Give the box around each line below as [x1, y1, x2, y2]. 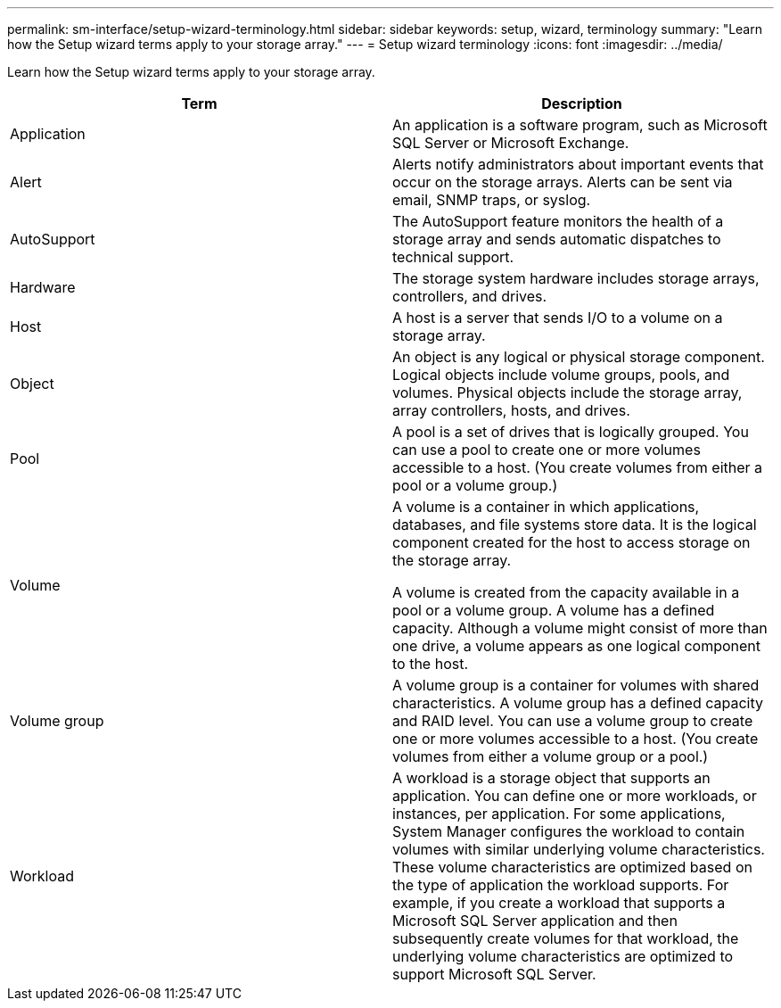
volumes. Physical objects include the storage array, [392, 384, 743, 401]
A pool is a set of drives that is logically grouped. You [392, 423, 749, 441]
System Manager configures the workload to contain [392, 822, 745, 840]
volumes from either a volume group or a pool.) [392, 748, 709, 765]
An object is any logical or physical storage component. [392, 348, 765, 366]
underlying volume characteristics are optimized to [392, 947, 734, 965]
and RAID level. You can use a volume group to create [392, 712, 753, 730]
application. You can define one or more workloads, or [392, 787, 757, 805]
